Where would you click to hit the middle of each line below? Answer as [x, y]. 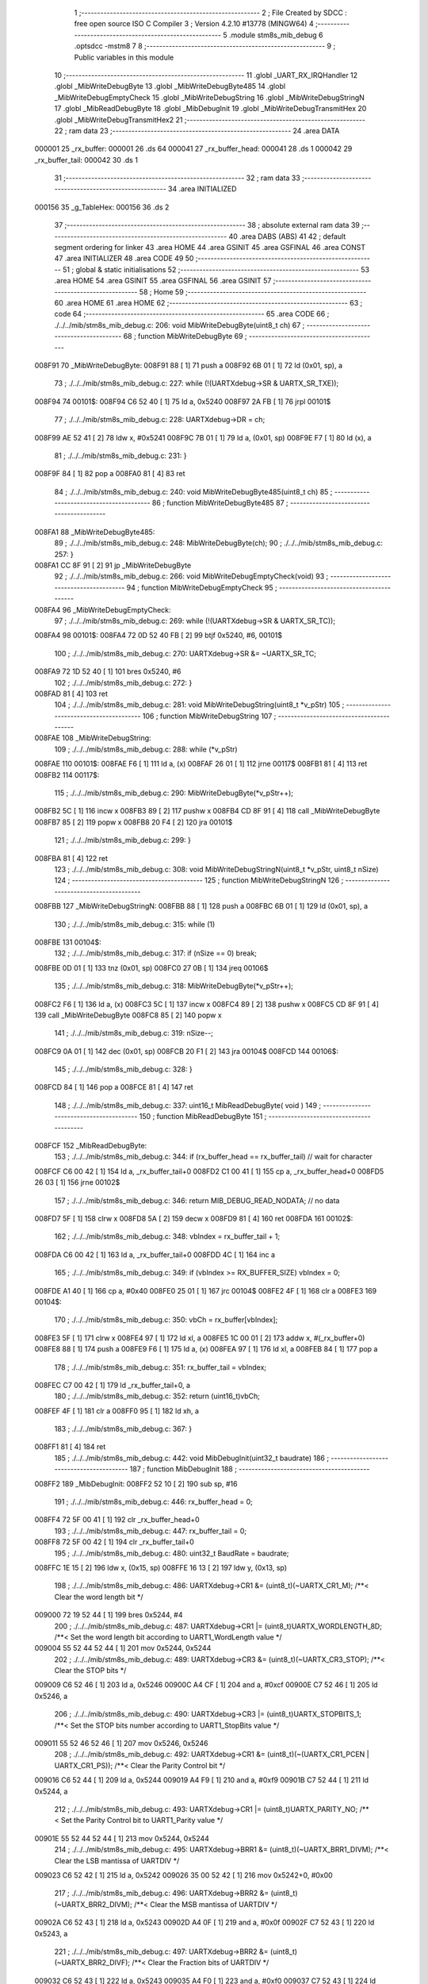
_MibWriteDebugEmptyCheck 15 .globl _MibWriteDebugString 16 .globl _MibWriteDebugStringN [209, 97]
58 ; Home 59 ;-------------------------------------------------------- [253, 292]
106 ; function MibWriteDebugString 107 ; [209, 716]
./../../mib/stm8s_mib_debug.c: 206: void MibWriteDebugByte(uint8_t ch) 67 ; [180, 325]
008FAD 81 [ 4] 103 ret [71, 694]
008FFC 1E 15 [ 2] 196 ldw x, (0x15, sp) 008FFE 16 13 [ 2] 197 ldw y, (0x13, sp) [161, 1567]
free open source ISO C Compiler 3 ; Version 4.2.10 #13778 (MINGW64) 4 [194, 24]
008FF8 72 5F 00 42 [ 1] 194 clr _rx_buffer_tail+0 [114, 1542]
